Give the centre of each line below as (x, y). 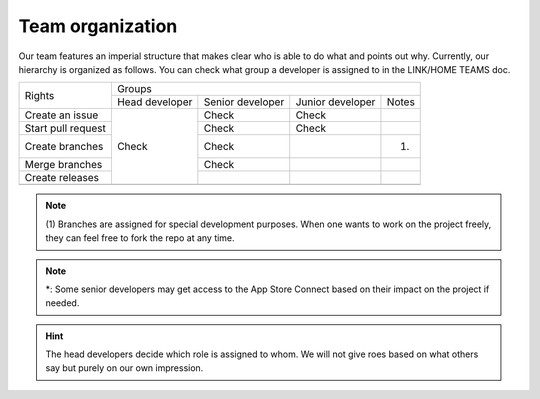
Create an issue (61, 115)
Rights (39, 95)
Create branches (64, 147)
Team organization (98, 26)
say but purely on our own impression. (124, 368)
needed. (62, 303)
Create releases (62, 178)
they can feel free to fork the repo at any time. (140, 238)
